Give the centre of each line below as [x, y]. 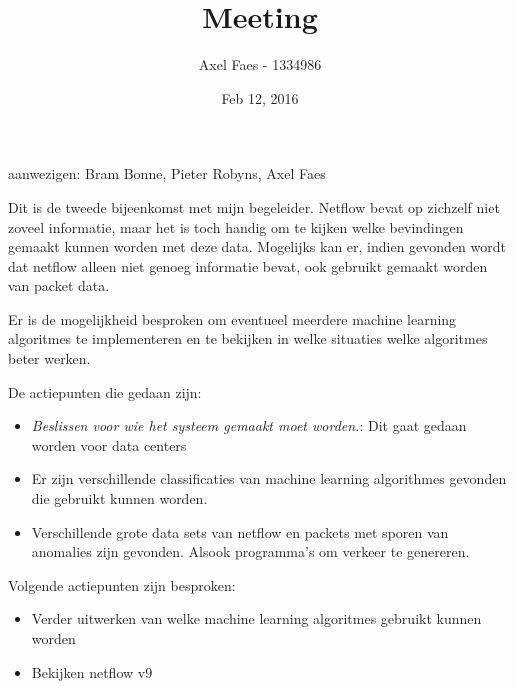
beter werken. [49, 358]
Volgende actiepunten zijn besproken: [122, 584]
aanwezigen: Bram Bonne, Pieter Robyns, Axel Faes [167, 173]
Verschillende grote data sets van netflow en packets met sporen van [240, 531]
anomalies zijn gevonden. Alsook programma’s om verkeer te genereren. [250, 551]
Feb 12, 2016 [260, 97]
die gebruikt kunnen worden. [119, 498]
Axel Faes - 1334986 [260, 64]
